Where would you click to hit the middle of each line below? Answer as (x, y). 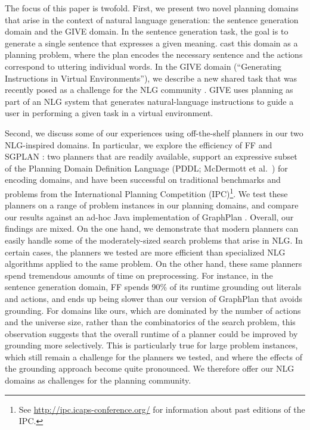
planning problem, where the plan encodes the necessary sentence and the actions (154, 54)
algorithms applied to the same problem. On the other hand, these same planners (154, 264)
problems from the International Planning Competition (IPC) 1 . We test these (146, 192)
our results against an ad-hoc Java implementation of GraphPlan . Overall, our (149, 216)
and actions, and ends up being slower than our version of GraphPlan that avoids (154, 298)
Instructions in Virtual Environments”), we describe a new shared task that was (151, 78)
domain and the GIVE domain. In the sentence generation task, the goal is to (147, 31)
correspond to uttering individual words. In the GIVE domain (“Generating (143, 66)
